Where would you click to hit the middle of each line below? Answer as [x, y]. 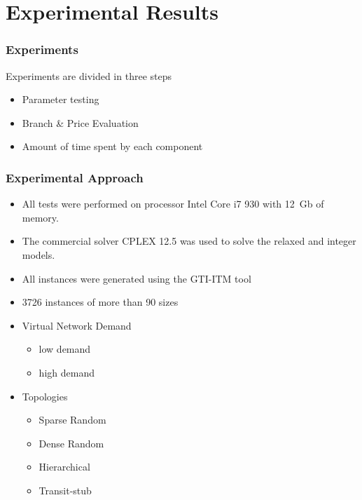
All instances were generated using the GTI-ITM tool [137, 278]
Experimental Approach [75, 177]
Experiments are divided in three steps [89, 75]
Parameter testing [61, 99]
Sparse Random [72, 420]
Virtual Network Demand [77, 325]
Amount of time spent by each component [112, 146]
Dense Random [71, 443]
